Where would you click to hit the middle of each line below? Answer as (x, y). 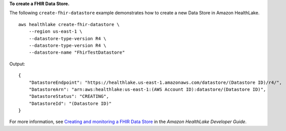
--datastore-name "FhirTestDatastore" (77, 52)
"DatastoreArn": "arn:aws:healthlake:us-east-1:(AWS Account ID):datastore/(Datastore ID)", (147, 89)
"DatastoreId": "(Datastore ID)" (70, 103)
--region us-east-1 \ (56, 32)
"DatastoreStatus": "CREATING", (69, 96)
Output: (17, 64)
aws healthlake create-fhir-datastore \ (69, 24)
